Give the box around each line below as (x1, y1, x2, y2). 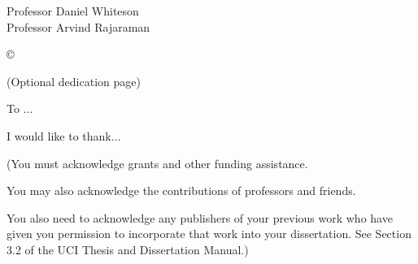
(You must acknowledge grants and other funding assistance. (7, 154, 308, 171)
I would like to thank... (7, 127, 121, 144)
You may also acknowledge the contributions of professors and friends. (7, 182, 356, 199)
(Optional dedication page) (7, 72, 141, 89)
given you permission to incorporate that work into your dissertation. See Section (7, 225, 411, 242)
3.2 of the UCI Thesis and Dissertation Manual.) (7, 240, 249, 258)
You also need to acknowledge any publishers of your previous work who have (7, 209, 393, 226)
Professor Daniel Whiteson (7, 2, 139, 19)
